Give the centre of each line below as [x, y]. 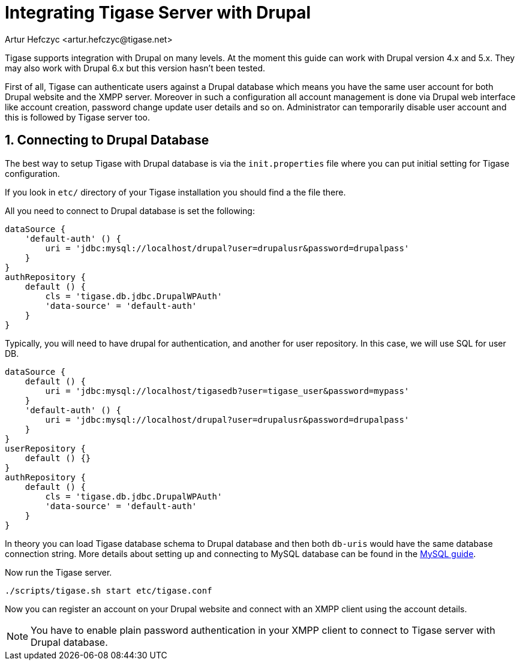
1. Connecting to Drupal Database [107, 140]
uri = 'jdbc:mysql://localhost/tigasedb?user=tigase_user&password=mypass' [227, 391]
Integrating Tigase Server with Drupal [158, 13]
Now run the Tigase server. [58, 572]
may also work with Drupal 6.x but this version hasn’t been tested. [135, 68]
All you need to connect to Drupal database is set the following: [130, 210]
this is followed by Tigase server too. [77, 117]
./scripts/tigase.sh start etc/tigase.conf [109, 590]
